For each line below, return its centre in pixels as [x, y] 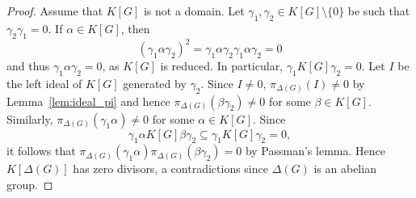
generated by [155, 83]
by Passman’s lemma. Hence [315, 151]
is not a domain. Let [194, 11]
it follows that [41, 151]
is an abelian [345, 169]
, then [135, 28]
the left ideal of [44, 83]
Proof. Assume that [55, 11]
